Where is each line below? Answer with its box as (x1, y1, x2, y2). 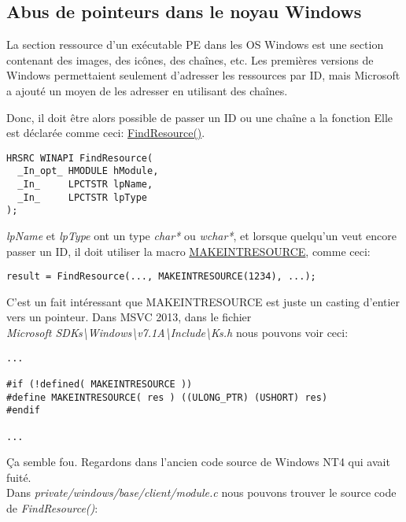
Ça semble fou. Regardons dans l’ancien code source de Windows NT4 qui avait (6, 454, 390, 470)
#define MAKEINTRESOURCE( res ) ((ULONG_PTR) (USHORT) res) (6, 391, 328, 403)
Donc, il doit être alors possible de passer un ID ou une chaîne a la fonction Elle (6, 109, 393, 125)
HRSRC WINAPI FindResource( (6, 152, 153, 164)
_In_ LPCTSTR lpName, (17, 179, 153, 191)
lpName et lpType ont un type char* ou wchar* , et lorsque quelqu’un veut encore (6, 228, 397, 244)
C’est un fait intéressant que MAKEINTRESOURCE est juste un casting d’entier (6, 293, 400, 309)
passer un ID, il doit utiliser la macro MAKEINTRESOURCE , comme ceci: (6, 242, 371, 259)
